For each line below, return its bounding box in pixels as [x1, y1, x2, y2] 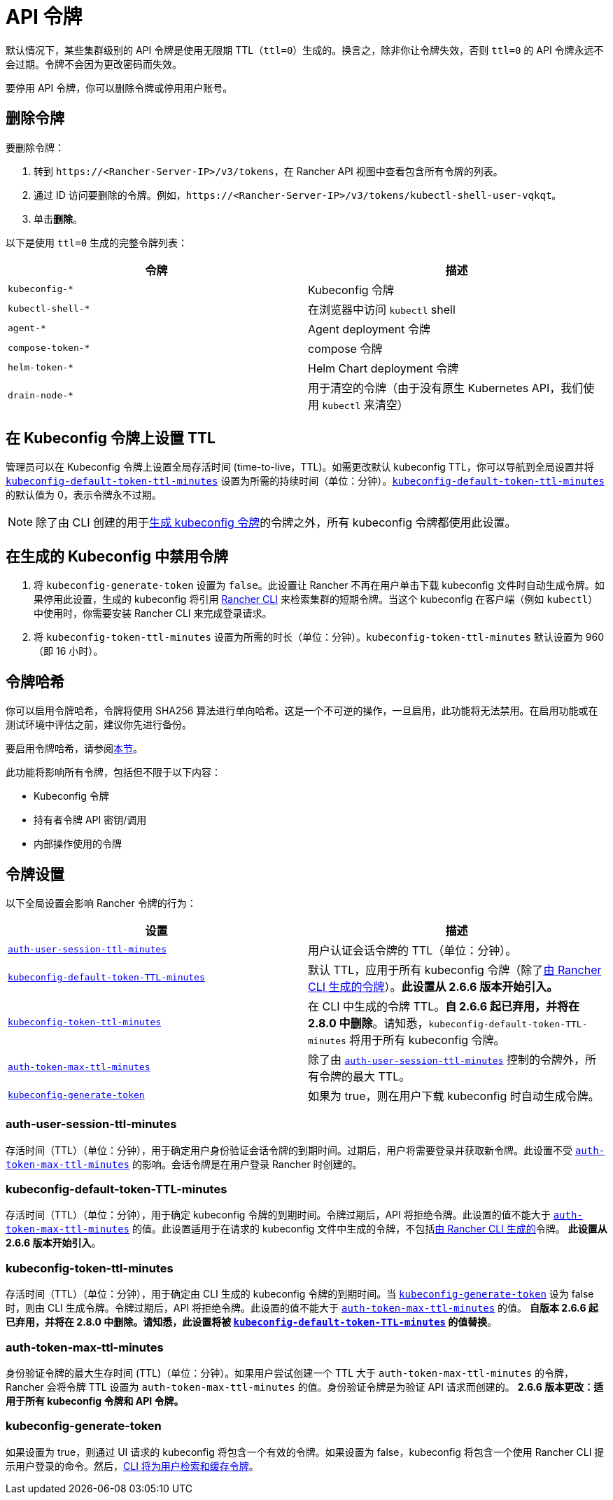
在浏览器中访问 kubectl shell [308, 302, 456, 317]
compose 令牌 [308, 341, 383, 356]
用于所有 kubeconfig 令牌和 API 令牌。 [6, 1394, 184, 1407]
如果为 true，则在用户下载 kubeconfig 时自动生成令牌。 [308, 1088, 600, 1103]
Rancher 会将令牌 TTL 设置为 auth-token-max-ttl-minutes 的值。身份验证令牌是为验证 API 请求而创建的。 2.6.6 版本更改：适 [6, 1380, 604, 1393]
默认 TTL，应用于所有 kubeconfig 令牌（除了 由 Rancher [308, 962, 602, 977]
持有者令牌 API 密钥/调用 [34, 814, 147, 826]
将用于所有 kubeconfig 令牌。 [349, 1032, 505, 1047]
